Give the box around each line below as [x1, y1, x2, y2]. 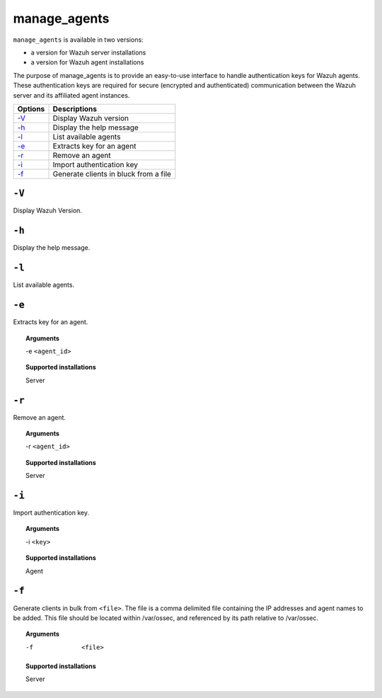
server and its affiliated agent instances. [13, 91, 130, 99]
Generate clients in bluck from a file [52, 168, 171, 178]
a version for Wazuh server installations [30, 48, 146, 57]
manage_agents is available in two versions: [13, 35, 144, 44]
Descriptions [52, 103, 97, 113]
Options [17, 103, 45, 113]
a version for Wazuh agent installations [30, 58, 144, 67]
